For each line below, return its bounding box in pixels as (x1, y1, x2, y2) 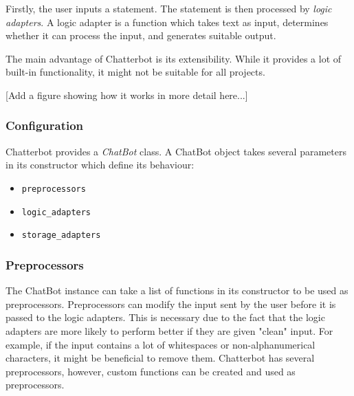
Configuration (5, 117, 84, 134)
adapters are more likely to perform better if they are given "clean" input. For (5, 323, 333, 338)
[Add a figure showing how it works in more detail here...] (5, 87, 248, 102)
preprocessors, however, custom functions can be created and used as (5, 364, 296, 378)
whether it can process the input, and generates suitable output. (5, 28, 276, 43)
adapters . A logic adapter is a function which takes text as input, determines (5, 14, 329, 29)
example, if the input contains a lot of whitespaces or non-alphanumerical (5, 337, 316, 351)
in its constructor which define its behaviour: (5, 157, 195, 172)
